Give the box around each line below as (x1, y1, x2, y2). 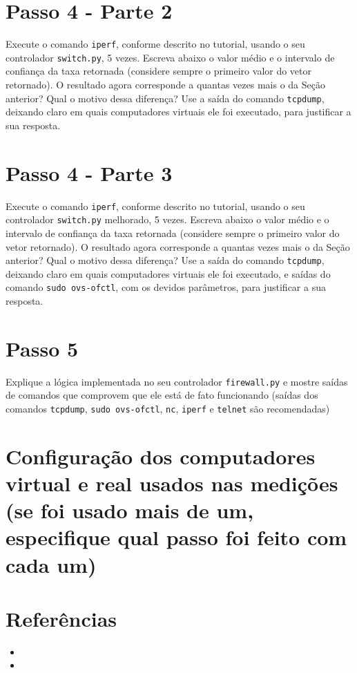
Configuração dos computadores (6, 442, 316, 470)
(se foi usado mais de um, (6, 496, 254, 524)
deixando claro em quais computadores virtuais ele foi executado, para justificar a (6, 104, 351, 119)
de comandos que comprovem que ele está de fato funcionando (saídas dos (6, 388, 318, 402)
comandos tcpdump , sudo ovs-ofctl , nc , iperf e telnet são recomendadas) (6, 401, 330, 415)
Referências (6, 604, 117, 632)
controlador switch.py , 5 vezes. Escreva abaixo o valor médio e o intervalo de (6, 50, 335, 64)
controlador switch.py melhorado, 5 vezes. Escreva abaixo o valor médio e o (6, 212, 329, 227)
